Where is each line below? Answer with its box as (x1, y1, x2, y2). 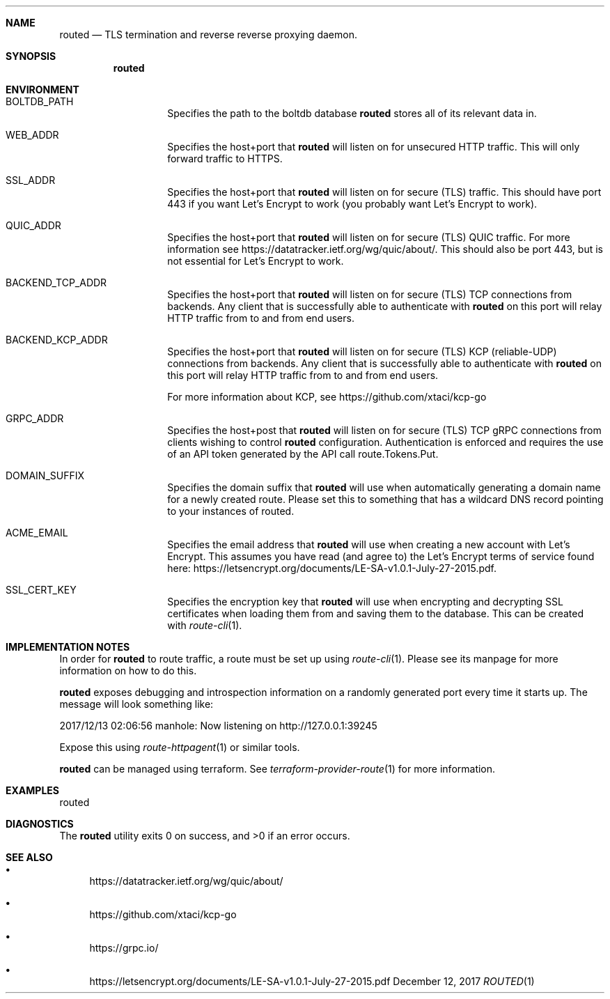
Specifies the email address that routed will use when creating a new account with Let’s (167, 539, 570, 550)
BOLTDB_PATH (6, 95, 74, 107)
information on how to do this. (59, 665, 197, 676)
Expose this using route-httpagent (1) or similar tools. (59, 741, 300, 753)
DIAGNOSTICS (6, 818, 74, 830)
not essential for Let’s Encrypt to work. (167, 255, 344, 267)
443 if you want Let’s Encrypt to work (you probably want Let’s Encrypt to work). (167, 198, 538, 210)
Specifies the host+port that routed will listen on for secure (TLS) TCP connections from (167, 288, 572, 300)
